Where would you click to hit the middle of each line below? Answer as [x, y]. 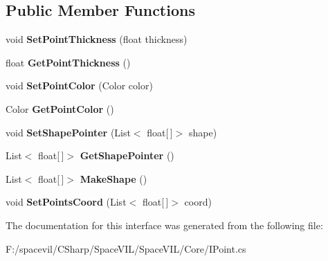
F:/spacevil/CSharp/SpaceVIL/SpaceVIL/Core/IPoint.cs [126, 248]
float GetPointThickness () [68, 62]
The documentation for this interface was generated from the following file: [164, 225]
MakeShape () [113, 178]
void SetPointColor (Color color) [79, 85]
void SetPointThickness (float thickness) [97, 39]
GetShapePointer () [127, 155]
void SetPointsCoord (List [66, 202]
